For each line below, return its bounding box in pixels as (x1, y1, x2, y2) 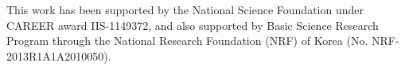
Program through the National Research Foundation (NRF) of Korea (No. (6, 32, 368, 49)
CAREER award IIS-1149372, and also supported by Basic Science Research (6, 17, 379, 33)
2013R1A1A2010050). (6, 47, 111, 64)
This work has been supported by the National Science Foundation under (6, 2, 364, 17)
